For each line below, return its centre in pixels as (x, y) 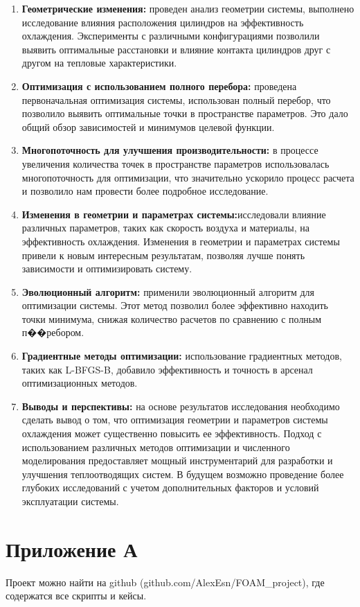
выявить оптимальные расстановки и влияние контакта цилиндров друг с (176, 49)
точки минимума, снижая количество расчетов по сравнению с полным (172, 318)
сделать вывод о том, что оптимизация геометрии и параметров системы (175, 420)
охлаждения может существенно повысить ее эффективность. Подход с (172, 433)
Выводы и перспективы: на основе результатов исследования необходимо (181, 406)
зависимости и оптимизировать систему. (107, 269)
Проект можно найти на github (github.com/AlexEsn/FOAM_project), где (165, 582)
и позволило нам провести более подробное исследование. (145, 191)
